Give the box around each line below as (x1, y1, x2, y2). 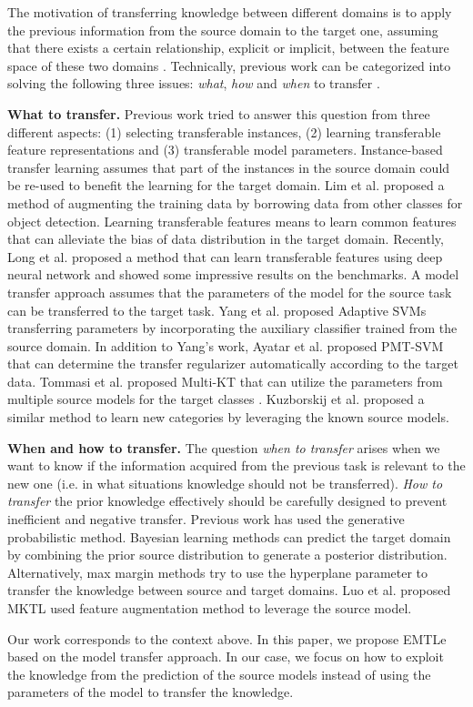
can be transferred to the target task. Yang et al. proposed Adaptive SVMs (7, 300, 427, 319)
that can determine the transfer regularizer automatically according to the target (7, 354, 458, 373)
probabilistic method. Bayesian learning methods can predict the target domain (7, 527, 451, 546)
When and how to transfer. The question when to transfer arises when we (7, 438, 440, 457)
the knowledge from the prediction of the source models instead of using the (7, 664, 431, 683)
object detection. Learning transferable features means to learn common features (7, 211, 457, 230)
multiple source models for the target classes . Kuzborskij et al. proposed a (7, 389, 425, 409)
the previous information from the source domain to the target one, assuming (7, 20, 438, 39)
